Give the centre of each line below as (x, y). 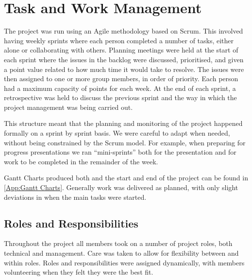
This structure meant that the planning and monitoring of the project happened (123, 123)
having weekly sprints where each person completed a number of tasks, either (119, 40)
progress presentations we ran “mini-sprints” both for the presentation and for (120, 152)
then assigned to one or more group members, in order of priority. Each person (121, 79)
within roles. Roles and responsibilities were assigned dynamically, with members (124, 262)
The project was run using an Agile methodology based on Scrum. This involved (124, 31)
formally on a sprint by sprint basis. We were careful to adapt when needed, (117, 133)
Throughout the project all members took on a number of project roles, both (118, 243)
